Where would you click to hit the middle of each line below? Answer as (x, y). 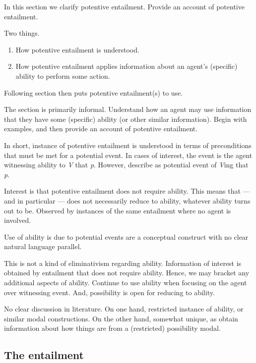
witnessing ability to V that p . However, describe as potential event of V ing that (126, 165)
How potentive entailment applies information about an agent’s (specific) (127, 66)
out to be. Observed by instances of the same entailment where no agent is (118, 210)
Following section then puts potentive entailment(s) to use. (94, 92)
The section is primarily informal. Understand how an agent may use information (128, 109)
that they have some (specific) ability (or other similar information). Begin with (126, 119)
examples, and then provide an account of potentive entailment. (101, 129)
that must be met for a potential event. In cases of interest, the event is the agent (128, 155)
